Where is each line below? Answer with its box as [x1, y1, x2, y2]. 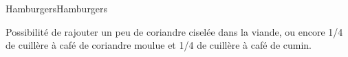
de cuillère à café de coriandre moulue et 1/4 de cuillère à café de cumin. [6, 38, 312, 52]
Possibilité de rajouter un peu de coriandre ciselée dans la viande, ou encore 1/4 [6, 24, 343, 38]
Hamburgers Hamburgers [6, 1, 108, 15]
